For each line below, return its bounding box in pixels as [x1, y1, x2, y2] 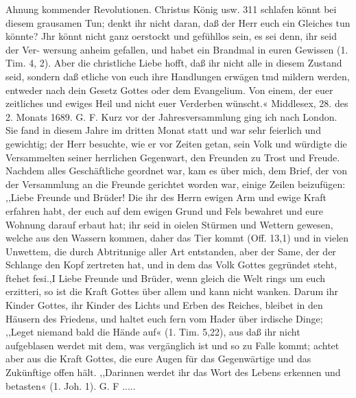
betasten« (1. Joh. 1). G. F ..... [5, 378, 136, 393]
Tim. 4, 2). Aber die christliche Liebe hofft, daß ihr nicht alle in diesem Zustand [5, 56, 342, 70]
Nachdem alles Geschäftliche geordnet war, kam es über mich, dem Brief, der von [5, 163, 348, 178]
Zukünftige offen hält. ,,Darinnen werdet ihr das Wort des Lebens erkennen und [5, 365, 341, 379]
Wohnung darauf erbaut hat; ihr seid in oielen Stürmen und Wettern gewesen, [5, 217, 333, 231]
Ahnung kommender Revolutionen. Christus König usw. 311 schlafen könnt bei [5, 2, 337, 16]
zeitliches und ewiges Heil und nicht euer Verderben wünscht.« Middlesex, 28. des [5, 96, 348, 110]
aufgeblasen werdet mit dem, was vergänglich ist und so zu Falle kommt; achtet [5, 338, 340, 352]
